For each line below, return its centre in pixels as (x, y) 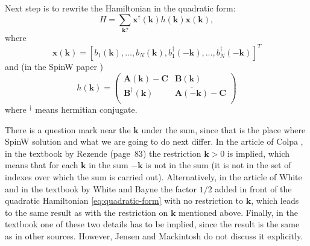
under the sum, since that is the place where (223, 129)
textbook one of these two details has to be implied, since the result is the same (152, 224)
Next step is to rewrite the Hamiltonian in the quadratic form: (120, 8)
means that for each (42, 165)
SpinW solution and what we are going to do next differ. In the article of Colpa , (154, 141)
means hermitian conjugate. (86, 109)
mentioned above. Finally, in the (238, 212)
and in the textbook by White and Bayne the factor (101, 188)
